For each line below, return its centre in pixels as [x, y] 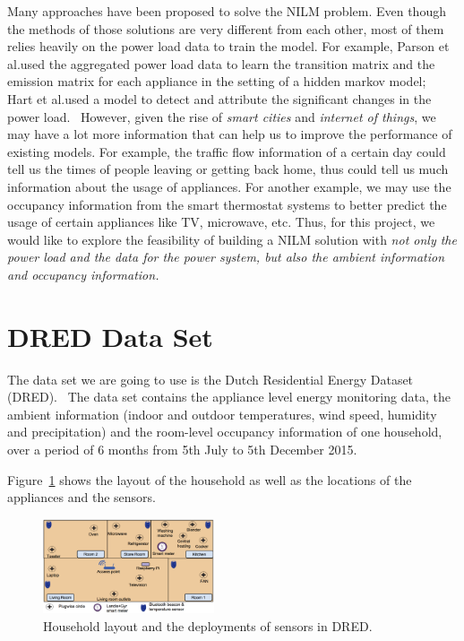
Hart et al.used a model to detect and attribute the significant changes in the [219, 98]
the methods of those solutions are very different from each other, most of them [226, 28]
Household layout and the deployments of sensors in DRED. [208, 626]
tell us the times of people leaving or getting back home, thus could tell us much [228, 169]
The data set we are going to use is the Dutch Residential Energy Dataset [211, 379]
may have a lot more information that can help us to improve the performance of [230, 134]
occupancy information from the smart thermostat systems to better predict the [227, 204]
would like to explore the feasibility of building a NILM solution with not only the [232, 239]
